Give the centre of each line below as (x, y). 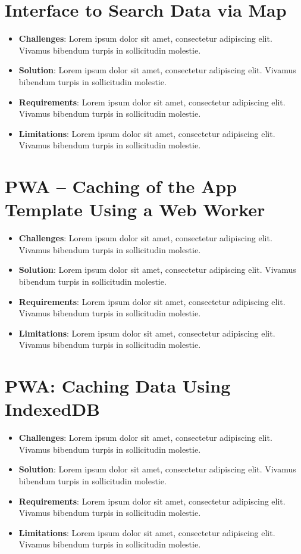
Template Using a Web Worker (135, 209)
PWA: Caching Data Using (118, 386)
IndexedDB (52, 409)
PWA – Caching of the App (121, 186)
